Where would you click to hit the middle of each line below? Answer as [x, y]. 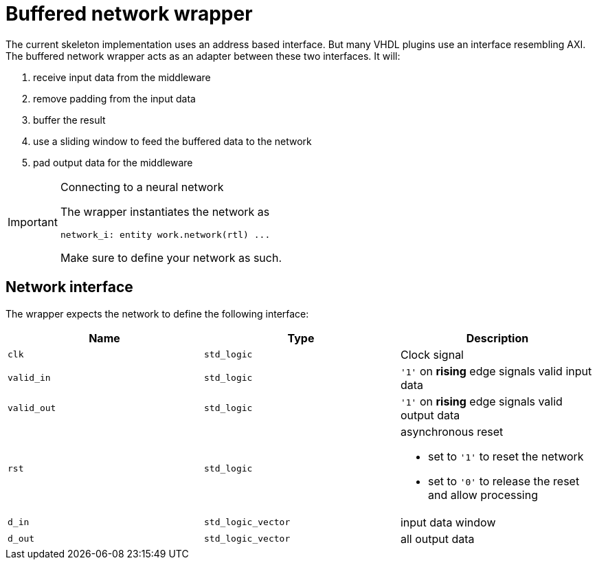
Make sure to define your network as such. [171, 257]
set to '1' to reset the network [506, 456]
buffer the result [69, 120]
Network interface [69, 287]
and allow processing [483, 495]
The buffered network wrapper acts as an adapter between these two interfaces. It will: [203, 56]
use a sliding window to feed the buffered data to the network [172, 141]
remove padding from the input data [114, 98]
